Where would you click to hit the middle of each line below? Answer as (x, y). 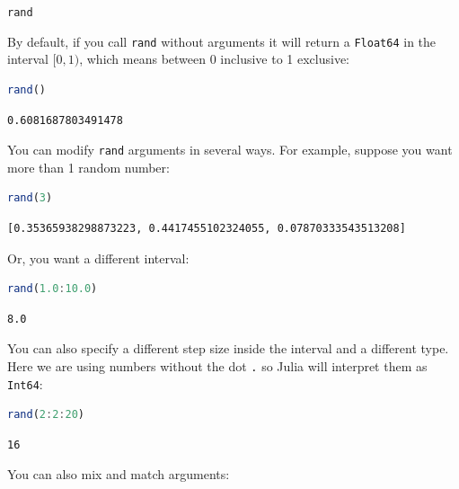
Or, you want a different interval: (98, 258)
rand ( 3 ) (30, 198)
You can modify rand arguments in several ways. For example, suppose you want (230, 150)
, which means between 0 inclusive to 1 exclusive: (214, 59)
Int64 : (25, 383)
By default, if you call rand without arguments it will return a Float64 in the (222, 41)
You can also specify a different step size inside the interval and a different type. (228, 348)
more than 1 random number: (88, 167)
